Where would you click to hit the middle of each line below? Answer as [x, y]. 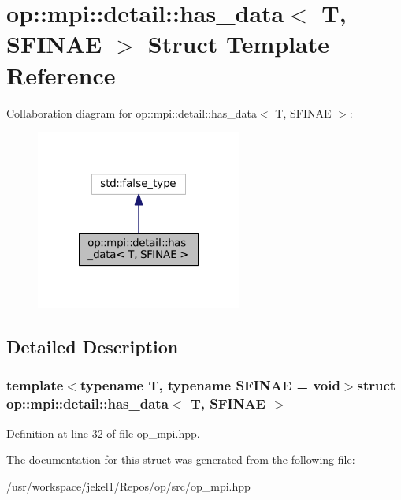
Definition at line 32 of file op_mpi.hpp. [103, 433]
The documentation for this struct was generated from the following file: [181, 459]
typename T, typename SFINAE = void [210, 385]
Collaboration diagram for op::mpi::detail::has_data [132, 112]
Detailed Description [93, 347]
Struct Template [239, 44]
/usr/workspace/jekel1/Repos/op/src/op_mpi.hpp [128, 485]
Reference [61, 75]
